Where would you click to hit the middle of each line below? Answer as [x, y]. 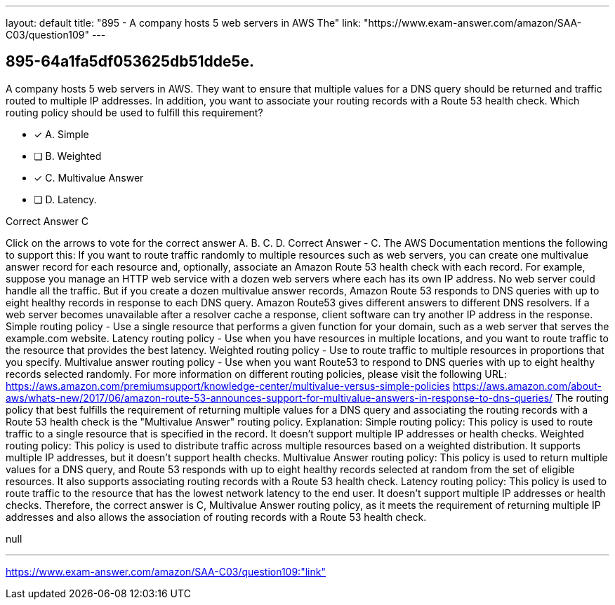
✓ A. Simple [61, 134]
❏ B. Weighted [68, 156]
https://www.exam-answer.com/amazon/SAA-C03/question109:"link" [166, 571]
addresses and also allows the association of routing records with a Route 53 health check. [216, 517]
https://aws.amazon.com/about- [528, 386]
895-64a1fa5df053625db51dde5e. [130, 62]
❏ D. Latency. [65, 199]
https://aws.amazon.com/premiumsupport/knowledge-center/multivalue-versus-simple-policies [228, 386]
